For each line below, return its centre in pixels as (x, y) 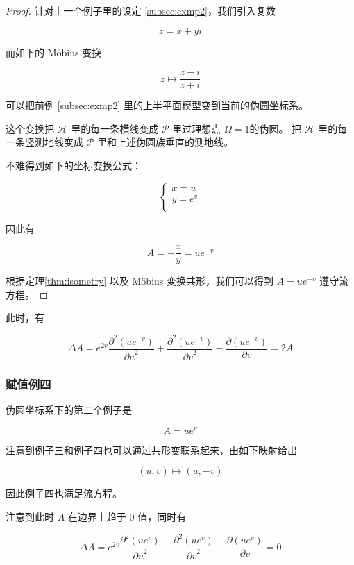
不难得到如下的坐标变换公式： (74, 166)
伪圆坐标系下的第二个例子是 (69, 410)
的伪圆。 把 (276, 128)
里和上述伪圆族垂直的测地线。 (166, 142)
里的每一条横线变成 (115, 128)
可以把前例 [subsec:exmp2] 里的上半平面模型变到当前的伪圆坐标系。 (157, 105)
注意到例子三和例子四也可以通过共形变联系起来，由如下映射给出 (151, 449)
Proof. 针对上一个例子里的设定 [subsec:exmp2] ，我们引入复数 (141, 10)
